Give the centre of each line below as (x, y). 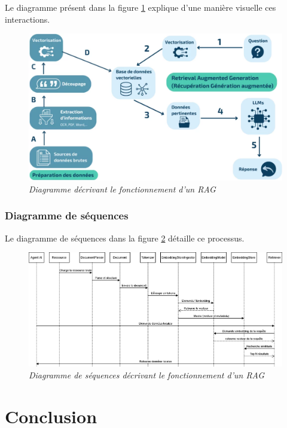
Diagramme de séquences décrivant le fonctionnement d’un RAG (147, 374)
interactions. (28, 19)
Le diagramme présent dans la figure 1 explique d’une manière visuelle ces (141, 7)
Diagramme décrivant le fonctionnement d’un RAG (122, 189)
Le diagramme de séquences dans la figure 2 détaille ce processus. (125, 238)
